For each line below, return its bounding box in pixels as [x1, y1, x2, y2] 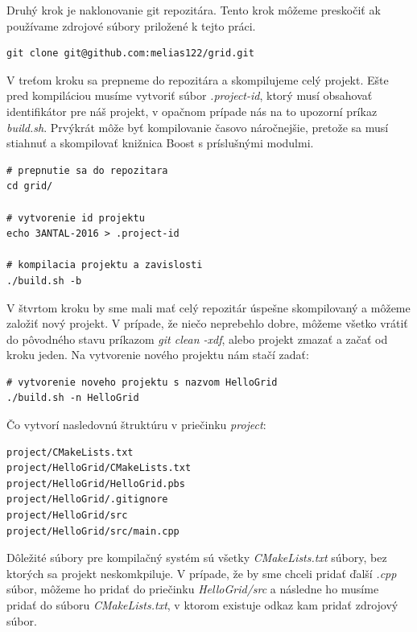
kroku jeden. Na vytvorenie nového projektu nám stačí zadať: [6, 346, 309, 363]
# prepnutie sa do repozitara [6, 164, 168, 176]
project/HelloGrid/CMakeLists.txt [6, 462, 192, 474]
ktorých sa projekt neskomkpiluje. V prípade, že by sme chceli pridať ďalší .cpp [6, 564, 397, 581]
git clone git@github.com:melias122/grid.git [6, 48, 254, 60]
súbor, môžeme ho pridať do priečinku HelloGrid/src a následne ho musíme [6, 580, 379, 597]
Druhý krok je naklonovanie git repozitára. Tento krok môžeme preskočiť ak [6, 2, 381, 18]
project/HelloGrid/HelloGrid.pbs [6, 477, 185, 489]
